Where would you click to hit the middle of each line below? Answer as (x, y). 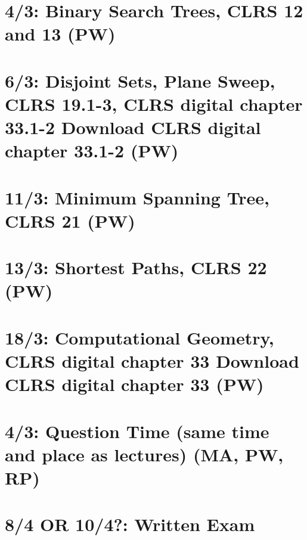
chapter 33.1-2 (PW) (92, 150)
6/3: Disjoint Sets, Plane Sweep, (140, 80)
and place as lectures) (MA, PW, (144, 454)
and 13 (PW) (60, 34)
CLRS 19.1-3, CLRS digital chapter (154, 103)
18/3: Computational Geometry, (139, 337)
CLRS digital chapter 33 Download (152, 361)
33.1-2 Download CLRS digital (133, 127)
